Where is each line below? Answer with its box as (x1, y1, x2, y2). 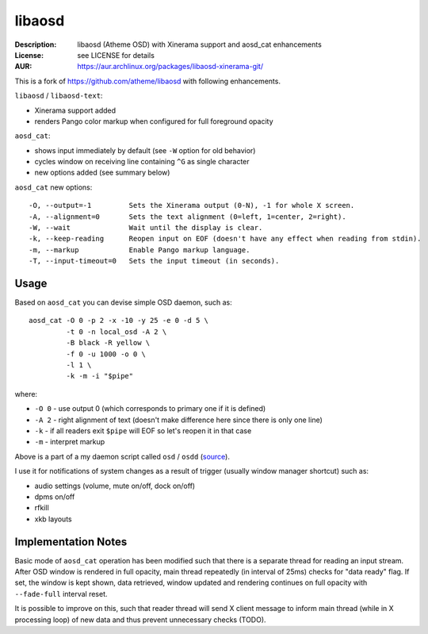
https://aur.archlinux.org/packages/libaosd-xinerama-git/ (77, 62, 264, 71)
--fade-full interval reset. (14, 589, 108, 598)
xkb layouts (34, 514, 72, 524)
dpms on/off (34, 492, 75, 501)
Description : (14, 40, 57, 49)
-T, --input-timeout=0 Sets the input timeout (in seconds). (29, 256, 280, 266)
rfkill (34, 503, 49, 513)
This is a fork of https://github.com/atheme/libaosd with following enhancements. (14, 76, 281, 86)
